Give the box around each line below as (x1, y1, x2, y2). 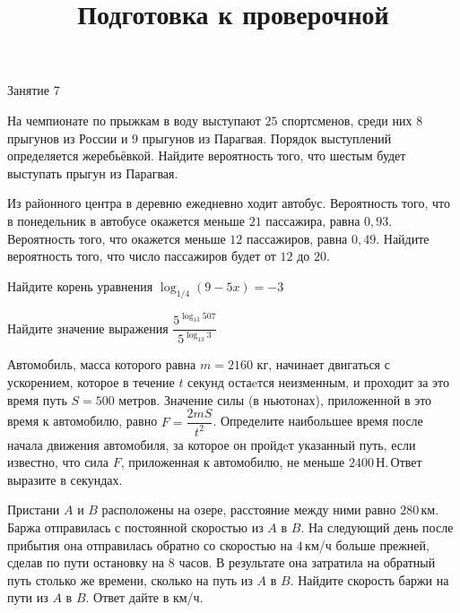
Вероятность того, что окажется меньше (7, 229, 226, 247)
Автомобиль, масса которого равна (7, 355, 196, 374)
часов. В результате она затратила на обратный (178, 553, 436, 572)
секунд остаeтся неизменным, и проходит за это (187, 373, 449, 392)
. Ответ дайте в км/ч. (85, 588, 204, 607)
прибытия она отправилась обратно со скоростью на (7, 535, 293, 554)
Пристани (7, 500, 60, 519)
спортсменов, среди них (282, 110, 412, 129)
